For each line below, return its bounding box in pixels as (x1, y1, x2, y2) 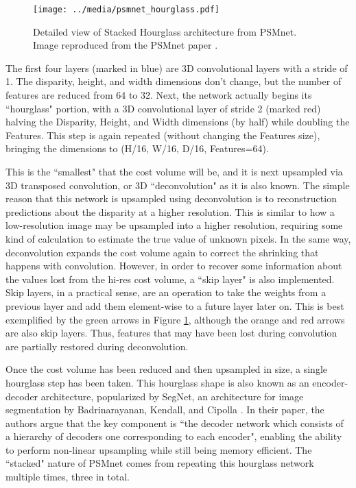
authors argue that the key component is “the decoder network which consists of (5, 415, 344, 430)
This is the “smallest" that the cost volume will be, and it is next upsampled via (5, 164, 343, 178)
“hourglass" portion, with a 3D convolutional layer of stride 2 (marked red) (5, 101, 321, 115)
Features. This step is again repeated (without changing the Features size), (5, 127, 320, 142)
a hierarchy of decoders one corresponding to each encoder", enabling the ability (5, 429, 342, 443)
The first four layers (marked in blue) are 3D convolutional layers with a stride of (5, 60, 348, 75)
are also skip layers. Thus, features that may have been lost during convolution (5, 326, 337, 340)
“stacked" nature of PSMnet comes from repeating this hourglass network (5, 456, 314, 470)
